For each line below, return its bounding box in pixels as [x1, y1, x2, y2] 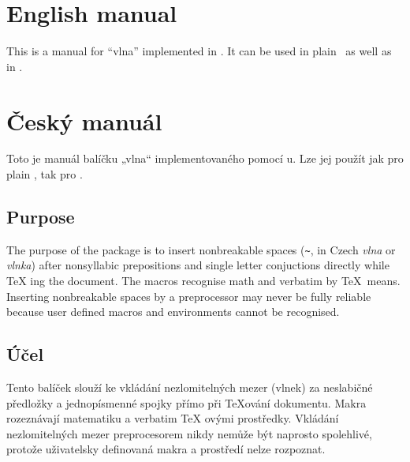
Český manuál [6, 104, 162, 137]
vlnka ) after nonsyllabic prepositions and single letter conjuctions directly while [6, 257, 389, 273]
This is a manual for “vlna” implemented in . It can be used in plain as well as [6, 43, 392, 59]
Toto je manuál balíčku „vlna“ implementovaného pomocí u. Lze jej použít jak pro [6, 150, 404, 167]
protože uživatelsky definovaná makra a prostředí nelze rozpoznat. [6, 441, 326, 457]
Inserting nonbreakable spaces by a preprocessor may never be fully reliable [6, 287, 371, 304]
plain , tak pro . [6, 166, 83, 182]
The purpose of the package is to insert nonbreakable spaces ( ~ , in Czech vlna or [6, 241, 396, 257]
